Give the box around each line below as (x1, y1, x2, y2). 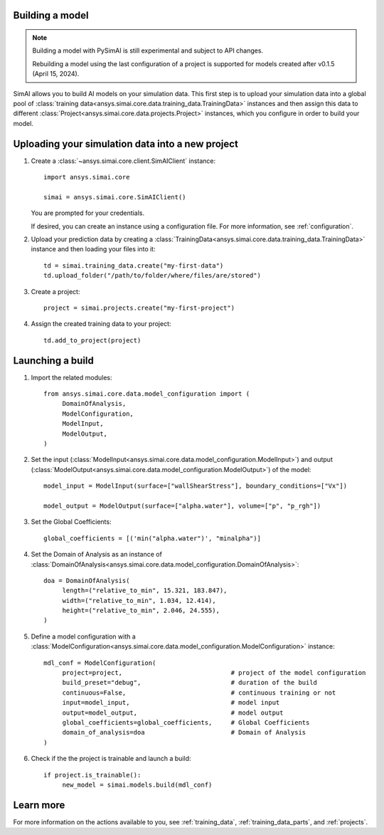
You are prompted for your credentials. (31, 209, 145, 217)
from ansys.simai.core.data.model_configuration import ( (43, 390, 250, 398)
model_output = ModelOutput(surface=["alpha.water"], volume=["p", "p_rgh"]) (43, 502, 321, 510)
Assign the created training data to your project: (31, 320, 171, 328)
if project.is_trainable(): (43, 771, 142, 779)
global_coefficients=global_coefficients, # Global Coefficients (62, 718, 310, 726)
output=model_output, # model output (62, 708, 284, 717)
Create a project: (31, 287, 80, 295)
